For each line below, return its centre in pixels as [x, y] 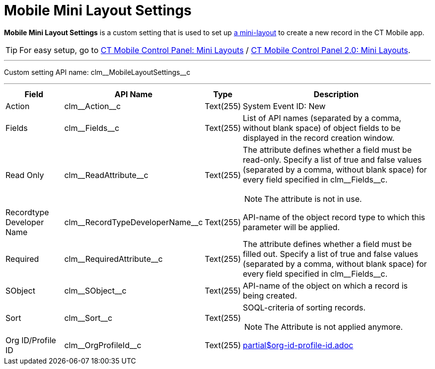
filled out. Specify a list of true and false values [330, 254]
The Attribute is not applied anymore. [334, 327]
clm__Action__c [93, 106]
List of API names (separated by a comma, [322, 118]
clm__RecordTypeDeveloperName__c [134, 222]
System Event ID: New [284, 106]
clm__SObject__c [95, 290]
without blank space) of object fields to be [322, 128]
